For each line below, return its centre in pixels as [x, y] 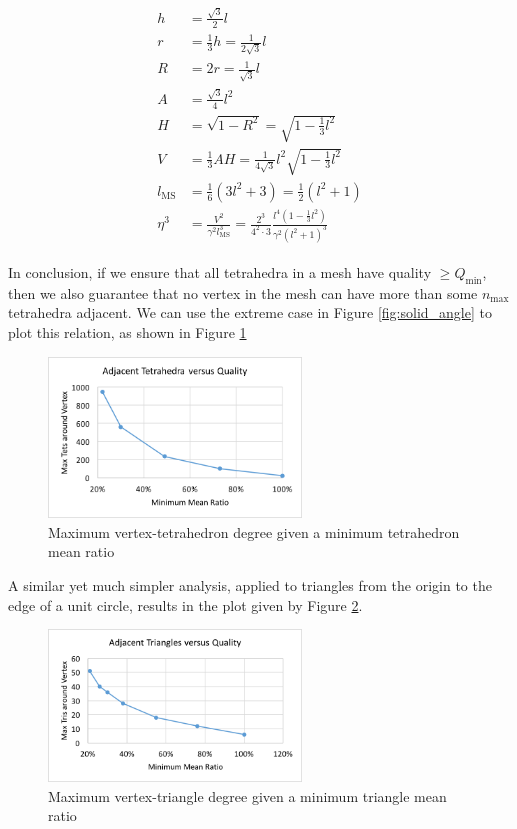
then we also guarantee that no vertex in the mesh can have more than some [243, 292]
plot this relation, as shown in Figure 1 [127, 332]
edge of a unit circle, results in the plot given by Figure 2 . [185, 604]
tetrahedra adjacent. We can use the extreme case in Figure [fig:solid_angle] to [250, 312]
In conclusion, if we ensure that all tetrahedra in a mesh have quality [220, 272]
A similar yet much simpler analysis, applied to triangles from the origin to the [250, 585]
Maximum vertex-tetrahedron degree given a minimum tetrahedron [254, 531]
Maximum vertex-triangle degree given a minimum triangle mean [247, 795]
